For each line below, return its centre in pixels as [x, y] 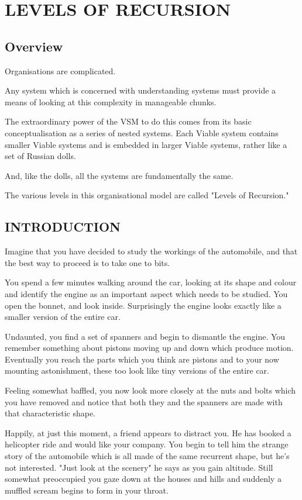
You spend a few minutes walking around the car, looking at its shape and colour [151, 282]
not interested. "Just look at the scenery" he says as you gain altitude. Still [139, 467]
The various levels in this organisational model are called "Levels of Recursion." [147, 195]
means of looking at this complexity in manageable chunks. [111, 101]
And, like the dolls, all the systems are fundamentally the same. [119, 175]
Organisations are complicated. [60, 70]
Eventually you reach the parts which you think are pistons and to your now [142, 359]
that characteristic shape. [50, 413]
